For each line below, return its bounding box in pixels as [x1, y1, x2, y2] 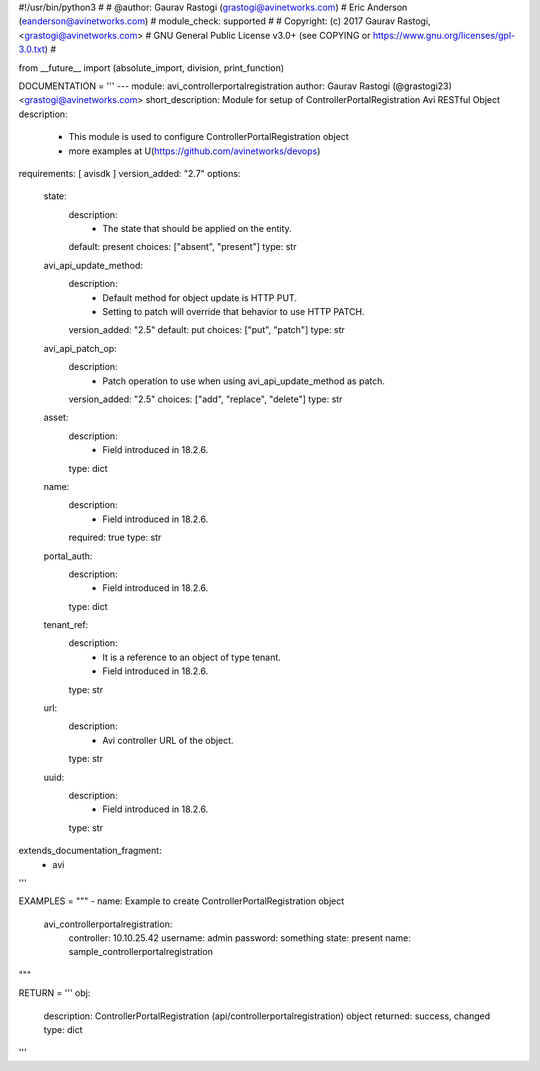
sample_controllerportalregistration [68, 946, 214, 958]
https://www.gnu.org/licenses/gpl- [372, 29, 515, 41]
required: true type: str [68, 531, 162, 544]
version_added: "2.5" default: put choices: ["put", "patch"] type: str [68, 324, 345, 336]
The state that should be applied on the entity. [102, 223, 292, 235]
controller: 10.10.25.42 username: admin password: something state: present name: [68, 932, 412, 944]
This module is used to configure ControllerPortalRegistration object [68, 131, 349, 143]
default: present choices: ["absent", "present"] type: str [68, 241, 297, 253]
